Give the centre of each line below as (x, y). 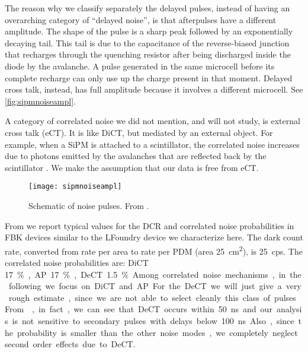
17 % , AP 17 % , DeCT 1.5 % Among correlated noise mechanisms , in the (153, 274)
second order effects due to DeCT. (70, 344)
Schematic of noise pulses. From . (89, 205)
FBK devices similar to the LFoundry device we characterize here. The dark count (154, 237)
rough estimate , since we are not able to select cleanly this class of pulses (152, 297)
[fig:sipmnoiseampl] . (40, 101)
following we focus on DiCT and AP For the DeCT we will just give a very (155, 286)
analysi (289, 309)
